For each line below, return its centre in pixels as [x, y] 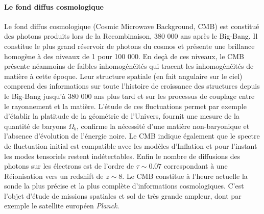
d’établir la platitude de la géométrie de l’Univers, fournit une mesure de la [122, 116]
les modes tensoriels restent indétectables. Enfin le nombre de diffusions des [122, 156]
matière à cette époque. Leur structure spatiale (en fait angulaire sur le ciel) [123, 76]
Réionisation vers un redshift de [54, 176]
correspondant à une [196, 166]
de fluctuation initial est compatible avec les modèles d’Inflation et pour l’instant [131, 145]
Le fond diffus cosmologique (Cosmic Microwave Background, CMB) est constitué [132, 26]
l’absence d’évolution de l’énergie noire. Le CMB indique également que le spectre [132, 136]
